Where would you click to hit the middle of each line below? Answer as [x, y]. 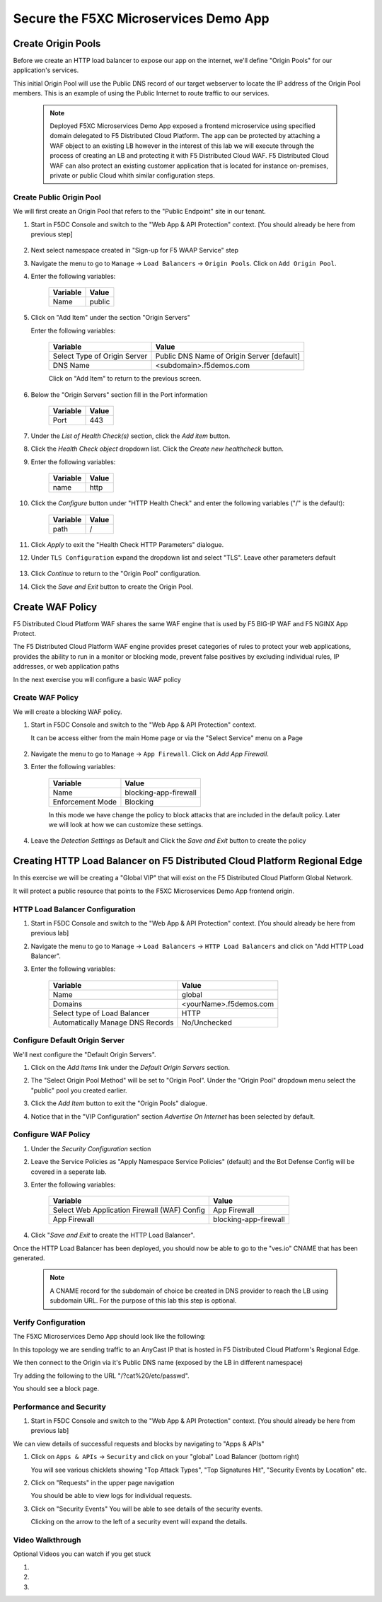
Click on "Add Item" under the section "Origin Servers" [111, 318]
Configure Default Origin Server [69, 1040]
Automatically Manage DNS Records [113, 1022]
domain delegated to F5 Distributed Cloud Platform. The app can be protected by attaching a [185, 136]
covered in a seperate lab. [69, 1172]
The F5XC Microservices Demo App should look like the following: [110, 1337]
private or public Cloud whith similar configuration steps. [132, 175]
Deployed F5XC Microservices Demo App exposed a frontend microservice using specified [183, 126]
